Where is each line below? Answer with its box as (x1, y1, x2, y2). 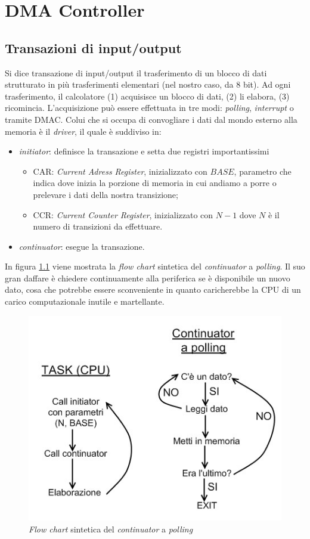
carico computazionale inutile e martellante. (5, 295, 165, 308)
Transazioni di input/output (5, 38, 182, 57)
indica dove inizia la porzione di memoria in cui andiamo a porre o (33, 176, 277, 189)
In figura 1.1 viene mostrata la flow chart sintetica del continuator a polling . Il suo (5, 260, 305, 272)
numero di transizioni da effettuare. (33, 220, 163, 233)
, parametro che (234, 165, 292, 177)
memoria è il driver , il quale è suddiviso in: (5, 125, 162, 137)
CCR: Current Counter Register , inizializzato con (33, 208, 213, 221)
